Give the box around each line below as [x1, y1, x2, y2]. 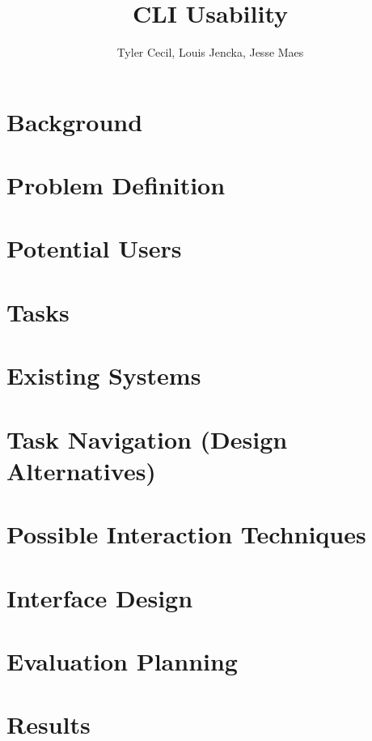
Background [6, 104, 143, 138]
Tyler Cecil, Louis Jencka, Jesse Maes [116, 44, 304, 61]
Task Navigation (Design [6, 422, 288, 455]
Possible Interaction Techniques [6, 517, 366, 551]
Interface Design [6, 581, 193, 614]
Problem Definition [6, 168, 226, 202]
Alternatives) [6, 454, 156, 487]
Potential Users [6, 232, 182, 265]
